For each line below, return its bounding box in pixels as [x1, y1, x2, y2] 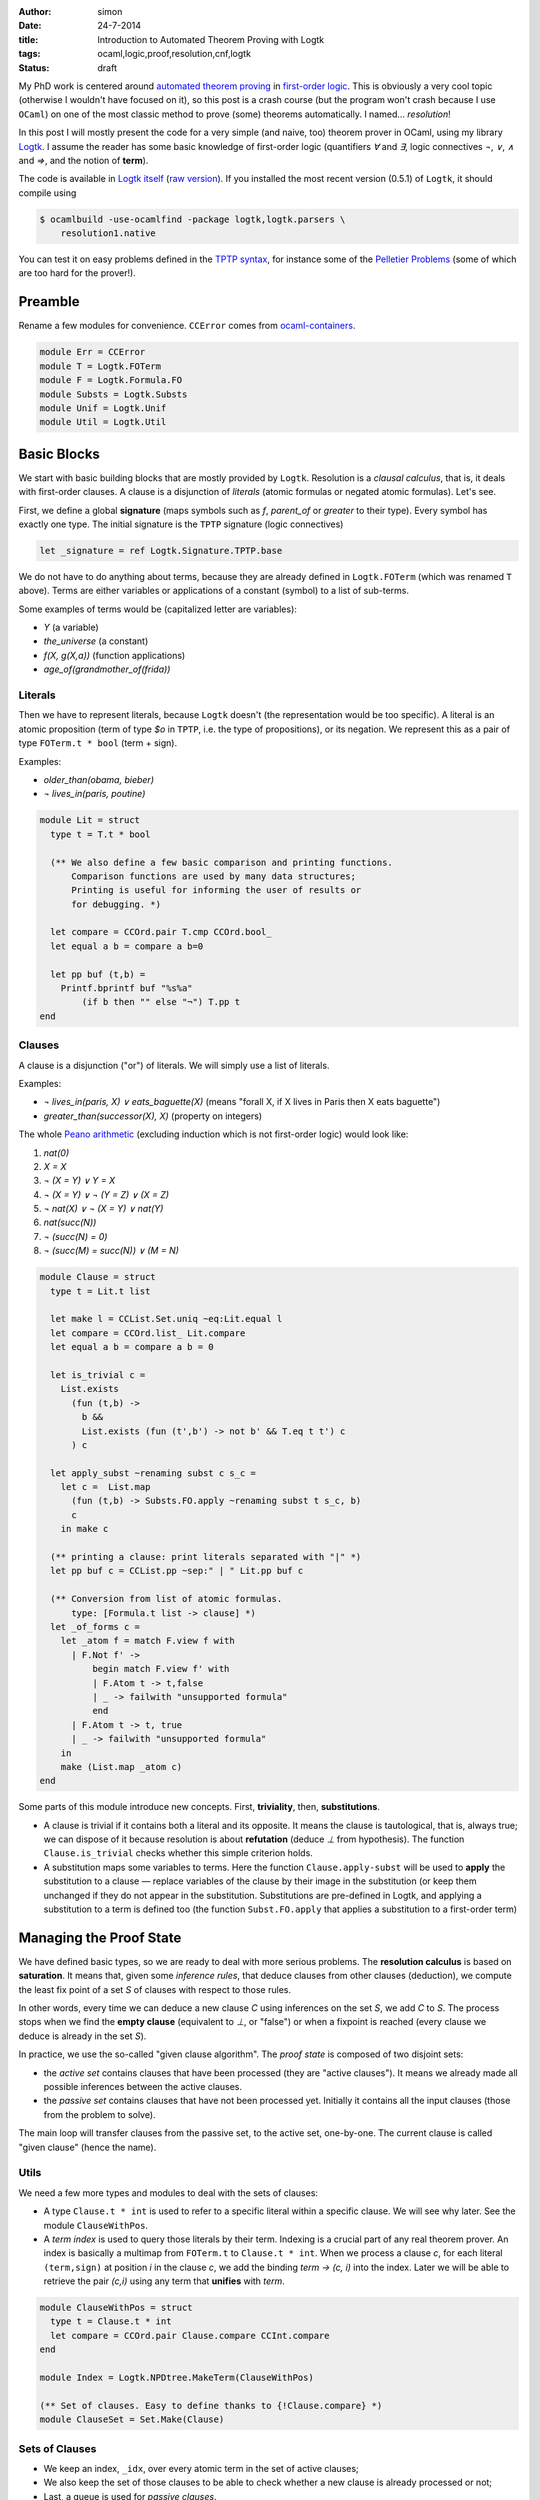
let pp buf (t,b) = [50, 968, 146, 980]
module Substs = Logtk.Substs [39, 388, 188, 400]
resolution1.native [60, 228, 157, 239]
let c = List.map [60, 1481, 151, 1493]
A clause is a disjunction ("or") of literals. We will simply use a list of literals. [18, 1059, 330, 1071]
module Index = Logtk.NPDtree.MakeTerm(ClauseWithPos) [39, 2372, 314, 2384]
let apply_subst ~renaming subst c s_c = [50, 1467, 257, 1479]
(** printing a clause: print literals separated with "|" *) [50, 1551, 362, 1563]
